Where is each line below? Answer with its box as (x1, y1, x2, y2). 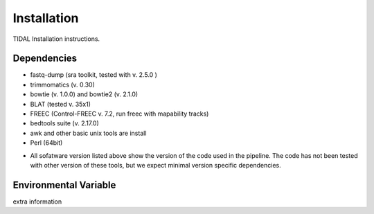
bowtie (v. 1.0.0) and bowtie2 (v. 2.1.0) (30, 90, 139, 98)
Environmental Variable (12, 179, 116, 190)
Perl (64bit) (30, 139, 63, 147)
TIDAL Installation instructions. (12, 35, 100, 43)
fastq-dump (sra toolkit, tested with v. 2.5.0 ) (30, 71, 157, 79)
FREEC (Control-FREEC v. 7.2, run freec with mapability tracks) (30, 109, 209, 118)
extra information (12, 197, 62, 206)
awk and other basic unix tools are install (30, 129, 147, 137)
